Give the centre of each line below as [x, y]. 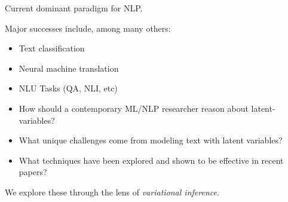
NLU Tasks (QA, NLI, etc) [68, 88]
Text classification [52, 48]
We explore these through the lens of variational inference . [112, 192]
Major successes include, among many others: [88, 28]
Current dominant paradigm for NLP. [74, 8]
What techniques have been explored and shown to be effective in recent [151, 160]
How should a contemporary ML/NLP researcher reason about [134, 108]
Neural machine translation [69, 68]
